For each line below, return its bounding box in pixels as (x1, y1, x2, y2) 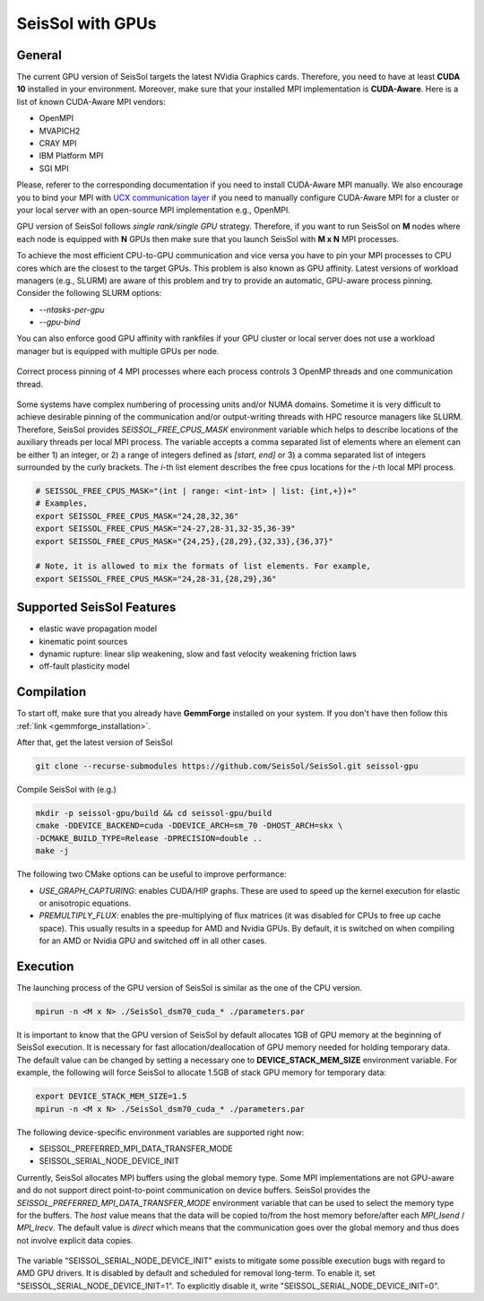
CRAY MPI (39, 138, 77, 149)
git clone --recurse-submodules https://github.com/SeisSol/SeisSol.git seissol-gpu (35, 761, 419, 771)
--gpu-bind (39, 317, 81, 327)
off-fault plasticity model (39, 661, 130, 672)
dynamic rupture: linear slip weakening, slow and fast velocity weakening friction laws (39, 648, 358, 659)
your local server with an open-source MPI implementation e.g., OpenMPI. (16, 204, 291, 215)
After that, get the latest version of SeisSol (16, 737, 174, 748)
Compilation (16, 684, 87, 699)
